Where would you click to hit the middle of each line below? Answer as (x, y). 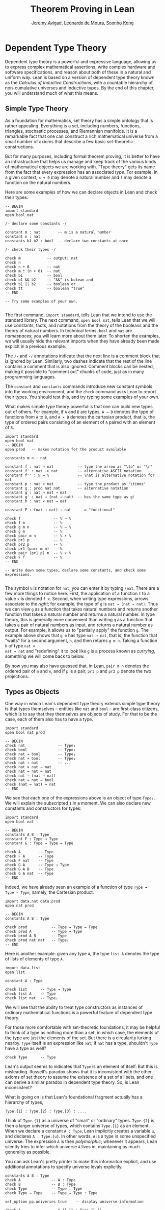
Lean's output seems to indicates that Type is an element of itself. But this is (82, 1066)
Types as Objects (32, 692)
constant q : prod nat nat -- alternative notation (67, 488)
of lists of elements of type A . (35, 959)
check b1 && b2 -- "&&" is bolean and (49, 280)
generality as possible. (28, 1152)
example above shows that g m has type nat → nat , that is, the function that (81, 635)
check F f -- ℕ (34, 557)
